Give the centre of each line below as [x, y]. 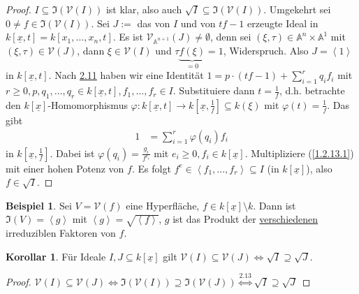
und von [198, 23]
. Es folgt [151, 168]
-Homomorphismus [88, 104]
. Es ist [128, 37]
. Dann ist [274, 205]
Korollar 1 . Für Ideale [56, 256]
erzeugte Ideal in [283, 23]
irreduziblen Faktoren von [61, 233]
